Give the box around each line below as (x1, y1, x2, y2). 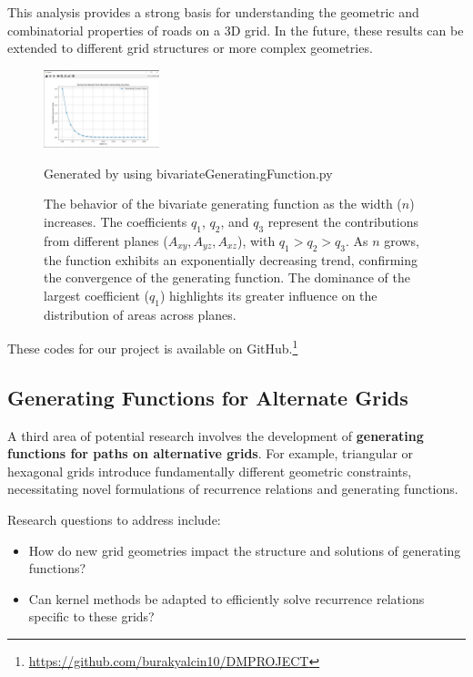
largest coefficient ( (44, 285, 149, 304)
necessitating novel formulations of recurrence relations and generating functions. (7, 479, 458, 498)
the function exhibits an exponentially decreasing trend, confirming (44, 250, 418, 269)
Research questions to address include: (7, 510, 221, 529)
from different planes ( (44, 231, 168, 250)
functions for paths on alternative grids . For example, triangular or (7, 444, 414, 463)
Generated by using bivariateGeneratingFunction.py (44, 163, 333, 182)
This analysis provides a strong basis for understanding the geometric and (7, 3, 419, 21)
